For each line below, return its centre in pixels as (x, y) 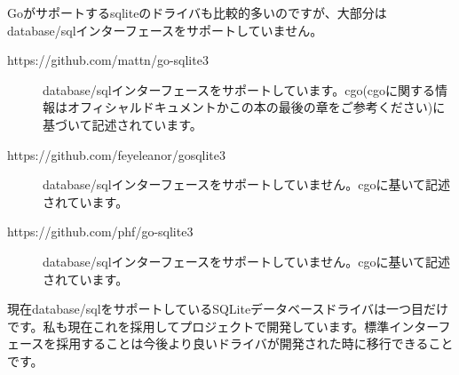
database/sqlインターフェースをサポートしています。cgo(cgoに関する (239, 89)
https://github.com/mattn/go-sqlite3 (108, 60)
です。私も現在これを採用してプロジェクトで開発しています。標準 (198, 326)
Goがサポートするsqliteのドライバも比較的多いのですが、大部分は (197, 12)
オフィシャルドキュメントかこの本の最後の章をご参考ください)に (256, 107)
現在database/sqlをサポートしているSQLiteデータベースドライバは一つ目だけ (228, 309)
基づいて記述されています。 (123, 124)
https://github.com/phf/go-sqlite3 (100, 231)
